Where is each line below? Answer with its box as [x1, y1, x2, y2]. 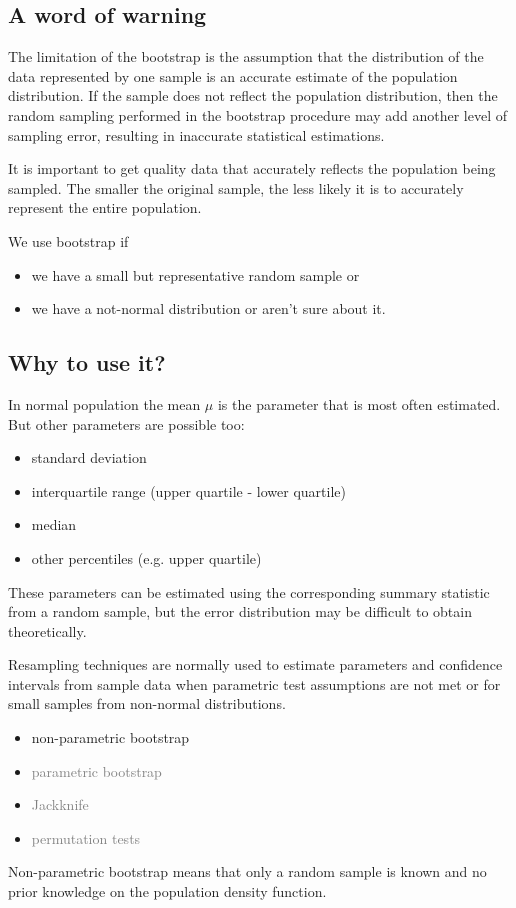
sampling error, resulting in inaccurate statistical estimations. [8, 124, 385, 145]
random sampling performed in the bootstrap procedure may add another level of [8, 104, 508, 125]
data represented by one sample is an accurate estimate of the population [8, 65, 458, 86]
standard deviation [31, 447, 147, 468]
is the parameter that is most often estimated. [217, 393, 501, 414]
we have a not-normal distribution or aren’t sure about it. [31, 298, 386, 319]
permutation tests [31, 827, 141, 848]
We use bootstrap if [8, 230, 129, 251]
